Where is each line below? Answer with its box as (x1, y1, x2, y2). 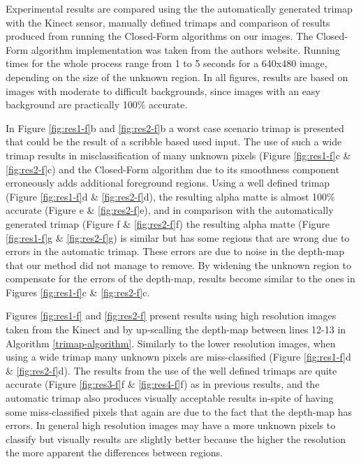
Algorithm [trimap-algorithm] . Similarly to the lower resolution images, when (6, 335, 336, 350)
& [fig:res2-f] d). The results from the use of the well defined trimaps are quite (6, 363, 337, 377)
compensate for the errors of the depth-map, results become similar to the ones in (6, 271, 355, 286)
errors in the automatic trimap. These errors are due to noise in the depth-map (6, 244, 345, 259)
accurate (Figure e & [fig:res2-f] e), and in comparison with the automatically (6, 203, 334, 217)
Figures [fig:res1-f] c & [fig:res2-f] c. (6, 284, 150, 299)
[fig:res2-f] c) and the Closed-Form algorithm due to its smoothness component (6, 161, 339, 176)
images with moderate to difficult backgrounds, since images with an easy (6, 83, 321, 98)
